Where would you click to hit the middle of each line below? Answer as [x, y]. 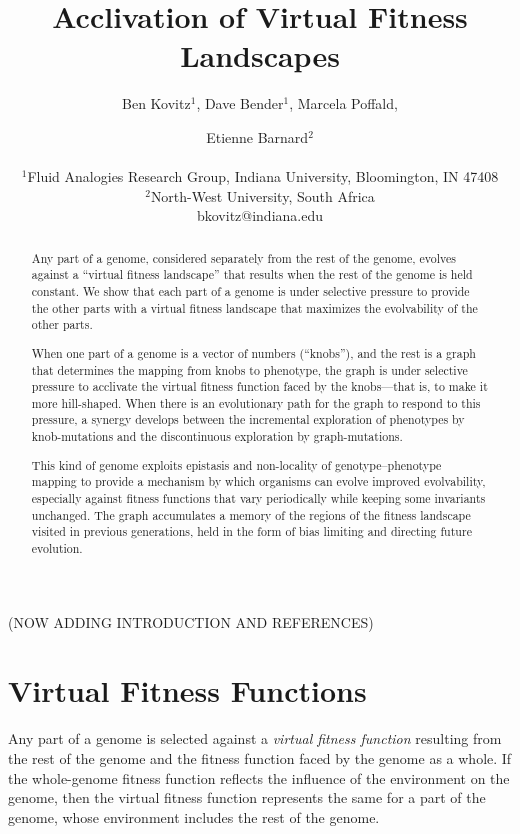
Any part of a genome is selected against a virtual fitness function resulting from [255, 738]
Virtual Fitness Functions [187, 690]
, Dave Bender [240, 103]
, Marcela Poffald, [343, 103]
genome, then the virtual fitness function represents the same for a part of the [247, 797]
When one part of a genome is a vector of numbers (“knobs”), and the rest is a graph [253, 352]
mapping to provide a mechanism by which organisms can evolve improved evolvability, [258, 481]
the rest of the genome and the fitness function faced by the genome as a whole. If [260, 757]
